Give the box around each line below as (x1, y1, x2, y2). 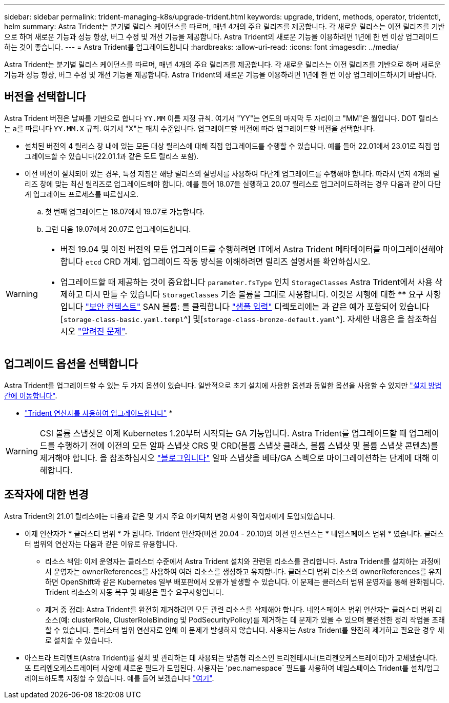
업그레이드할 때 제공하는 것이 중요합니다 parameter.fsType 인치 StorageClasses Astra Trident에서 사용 (60, 276, 433, 287)
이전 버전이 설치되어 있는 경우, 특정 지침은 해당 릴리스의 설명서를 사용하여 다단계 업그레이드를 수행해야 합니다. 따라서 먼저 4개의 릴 (25, 169, 440, 178)
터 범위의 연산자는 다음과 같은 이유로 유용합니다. (25, 539, 178, 548)
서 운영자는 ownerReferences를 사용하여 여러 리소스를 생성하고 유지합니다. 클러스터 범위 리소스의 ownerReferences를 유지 (45, 567, 442, 576)
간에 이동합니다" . (4, 391, 57, 400)
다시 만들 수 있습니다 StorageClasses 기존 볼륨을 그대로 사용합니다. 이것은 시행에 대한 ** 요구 (85, 289, 424, 299)
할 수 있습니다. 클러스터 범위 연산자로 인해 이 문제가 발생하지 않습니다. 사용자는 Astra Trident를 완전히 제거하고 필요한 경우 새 (45, 625, 444, 634)
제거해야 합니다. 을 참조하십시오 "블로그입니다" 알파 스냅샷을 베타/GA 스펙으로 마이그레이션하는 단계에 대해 (39, 452, 430, 463)
